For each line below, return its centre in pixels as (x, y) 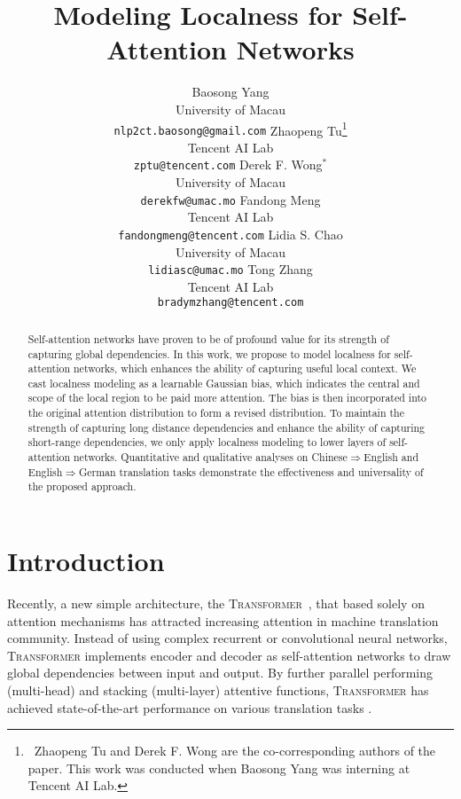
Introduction (86, 561)
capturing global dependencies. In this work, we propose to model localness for (209, 353)
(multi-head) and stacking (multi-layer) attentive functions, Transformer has (218, 689)
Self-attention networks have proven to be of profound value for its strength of (208, 338)
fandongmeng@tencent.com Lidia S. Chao (230, 234)
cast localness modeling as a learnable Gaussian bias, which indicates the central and (224, 383)
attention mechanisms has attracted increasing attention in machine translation (223, 620)
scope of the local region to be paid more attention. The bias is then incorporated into (227, 398)
